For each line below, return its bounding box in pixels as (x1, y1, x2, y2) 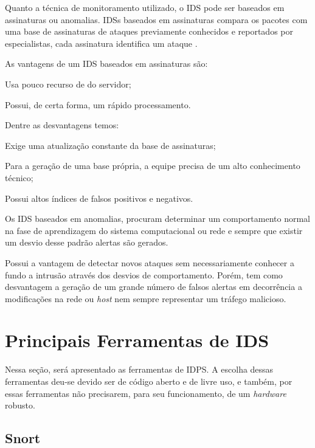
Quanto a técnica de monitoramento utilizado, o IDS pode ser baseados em (5, 1, 285, 13)
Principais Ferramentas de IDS (5, 328, 269, 353)
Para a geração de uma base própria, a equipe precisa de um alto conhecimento (5, 159, 300, 172)
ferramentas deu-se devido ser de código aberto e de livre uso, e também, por (5, 375, 292, 387)
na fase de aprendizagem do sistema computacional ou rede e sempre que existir (5, 224, 303, 236)
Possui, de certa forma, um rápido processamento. (5, 98, 191, 111)
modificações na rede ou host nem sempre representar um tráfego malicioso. (5, 292, 286, 305)
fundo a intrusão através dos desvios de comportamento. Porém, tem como (5, 268, 283, 281)
